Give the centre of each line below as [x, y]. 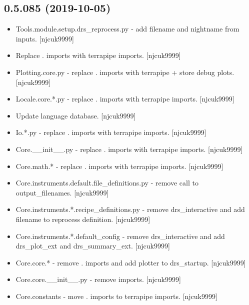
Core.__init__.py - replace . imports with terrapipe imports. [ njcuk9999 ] [129, 149]
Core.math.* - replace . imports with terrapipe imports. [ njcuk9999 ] [119, 166]
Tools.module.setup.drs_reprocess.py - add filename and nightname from [127, 29]
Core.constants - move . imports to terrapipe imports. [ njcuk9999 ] [116, 296]
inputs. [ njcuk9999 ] [45, 38]
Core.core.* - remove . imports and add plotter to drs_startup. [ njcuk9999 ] [131, 262]
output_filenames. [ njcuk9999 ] [62, 192]
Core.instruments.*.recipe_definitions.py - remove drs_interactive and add [130, 209]
